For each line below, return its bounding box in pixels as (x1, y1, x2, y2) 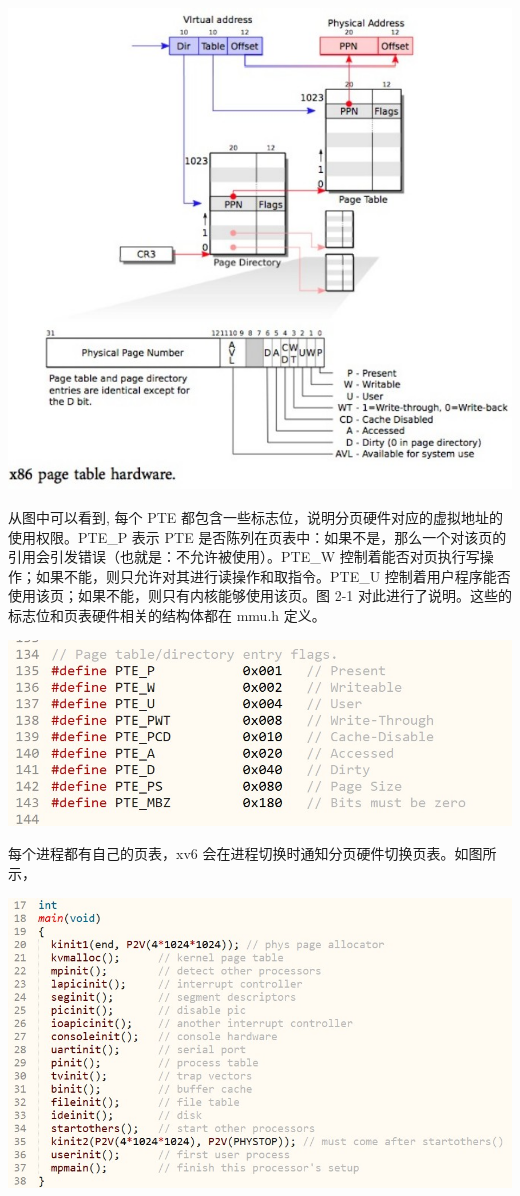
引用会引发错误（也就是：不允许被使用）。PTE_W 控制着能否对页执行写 (8, 546, 480, 567)
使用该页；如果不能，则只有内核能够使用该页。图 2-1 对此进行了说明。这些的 (8, 585, 512, 606)
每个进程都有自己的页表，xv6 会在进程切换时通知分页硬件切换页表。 (8, 843, 455, 864)
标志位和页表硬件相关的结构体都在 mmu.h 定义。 (8, 604, 326, 625)
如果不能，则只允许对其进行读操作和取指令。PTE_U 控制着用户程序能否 (35, 565, 511, 586)
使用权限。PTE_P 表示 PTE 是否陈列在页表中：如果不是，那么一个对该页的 (8, 526, 507, 547)
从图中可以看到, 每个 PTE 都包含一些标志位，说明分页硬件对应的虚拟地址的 (8, 506, 504, 527)
